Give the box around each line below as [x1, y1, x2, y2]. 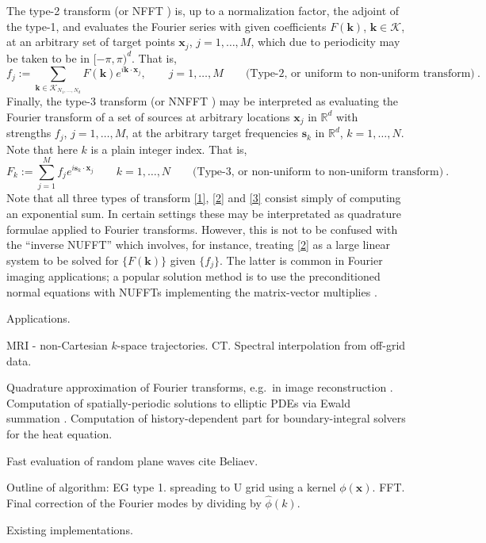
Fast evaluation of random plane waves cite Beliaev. [6, 452, 258, 468]
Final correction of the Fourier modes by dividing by [6, 494, 262, 510]
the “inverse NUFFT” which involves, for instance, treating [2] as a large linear [6, 236, 390, 253]
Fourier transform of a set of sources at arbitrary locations [6, 108, 290, 124]
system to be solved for [6, 251, 119, 268]
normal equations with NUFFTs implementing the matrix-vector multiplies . [6, 283, 377, 300]
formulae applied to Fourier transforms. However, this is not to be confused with [6, 220, 398, 237]
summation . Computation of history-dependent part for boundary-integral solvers [6, 410, 406, 426]
